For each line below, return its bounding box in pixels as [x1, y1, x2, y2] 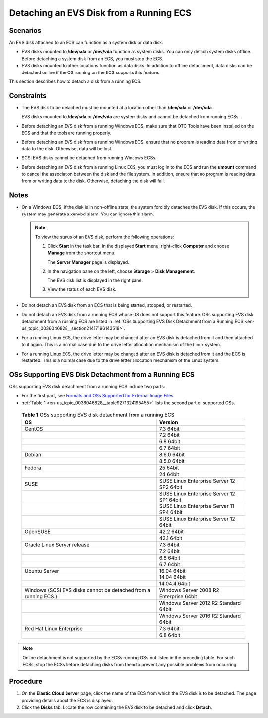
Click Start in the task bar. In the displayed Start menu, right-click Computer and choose [47, 243, 230, 249]
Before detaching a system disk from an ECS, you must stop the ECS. [21, 55, 164, 62]
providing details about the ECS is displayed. [21, 697, 113, 703]
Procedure [9, 677, 43, 686]
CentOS [24, 425, 43, 432]
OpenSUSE [24, 528, 51, 535]
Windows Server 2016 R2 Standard [159, 612, 241, 619]
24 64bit [159, 471, 180, 478]
